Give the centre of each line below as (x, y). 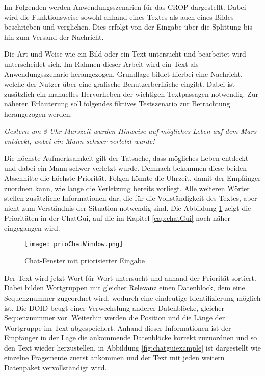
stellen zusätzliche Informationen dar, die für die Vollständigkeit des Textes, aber (131, 198)
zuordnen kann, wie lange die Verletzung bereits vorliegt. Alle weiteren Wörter (127, 188)
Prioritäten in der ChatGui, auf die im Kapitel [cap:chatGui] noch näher (117, 218)
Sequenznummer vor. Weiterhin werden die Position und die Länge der (115, 318)
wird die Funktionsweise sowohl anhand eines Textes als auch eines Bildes (119, 17)
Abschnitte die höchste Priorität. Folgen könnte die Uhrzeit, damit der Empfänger (132, 178)
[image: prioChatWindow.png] (74, 244)
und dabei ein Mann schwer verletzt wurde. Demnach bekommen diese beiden (126, 168)
